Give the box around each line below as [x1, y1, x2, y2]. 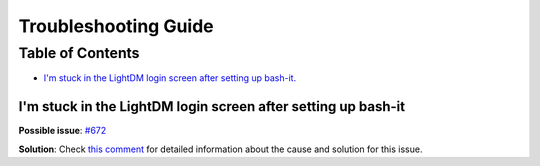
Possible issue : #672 [18, 125, 107, 137]
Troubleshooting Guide [18, 15, 214, 37]
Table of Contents [18, 44, 140, 62]
